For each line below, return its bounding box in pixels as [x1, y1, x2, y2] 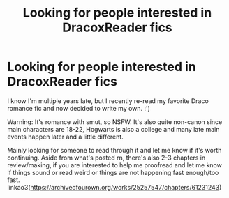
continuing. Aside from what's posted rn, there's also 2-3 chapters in [7, 153, 206, 162]
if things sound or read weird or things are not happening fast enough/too [7, 168, 219, 176]
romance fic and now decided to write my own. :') [7, 104, 150, 112]
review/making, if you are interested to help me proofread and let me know [7, 160, 222, 169]
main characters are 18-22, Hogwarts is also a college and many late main [7, 125, 220, 133]
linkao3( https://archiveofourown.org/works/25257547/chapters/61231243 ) [7, 183, 222, 191]
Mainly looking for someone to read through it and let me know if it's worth [7, 146, 222, 154]
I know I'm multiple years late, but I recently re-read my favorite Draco [7, 96, 209, 105]
